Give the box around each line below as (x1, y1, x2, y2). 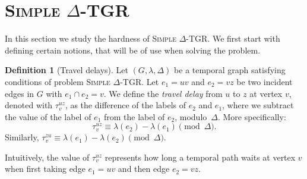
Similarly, (5, 131, 39, 143)
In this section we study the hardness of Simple (5, 32, 176, 45)
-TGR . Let (120, 75, 159, 87)
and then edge (118, 162, 170, 175)
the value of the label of (5, 110, 91, 123)
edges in (5, 87, 34, 99)
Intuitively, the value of (5, 150, 90, 163)
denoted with (5, 99, 53, 111)
